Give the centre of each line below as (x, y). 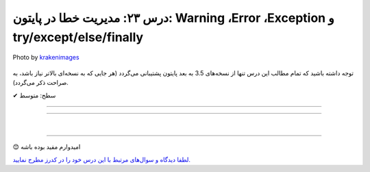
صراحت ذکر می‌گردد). (40, 83)
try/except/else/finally (78, 37)
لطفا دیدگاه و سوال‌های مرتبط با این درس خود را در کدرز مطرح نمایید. (102, 159)
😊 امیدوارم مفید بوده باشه (47, 147)
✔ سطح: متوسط (34, 95)
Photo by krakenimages (46, 58)
